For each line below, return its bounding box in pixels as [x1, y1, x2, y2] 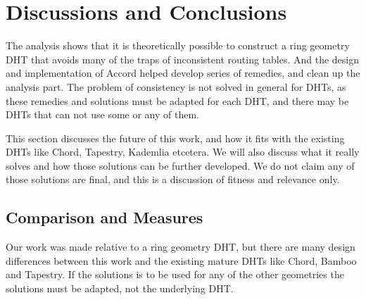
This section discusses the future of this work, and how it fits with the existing [6, 130, 345, 145]
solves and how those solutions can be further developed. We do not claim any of [6, 158, 355, 173]
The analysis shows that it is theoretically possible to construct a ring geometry [6, 38, 350, 53]
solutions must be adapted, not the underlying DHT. [6, 281, 234, 296]
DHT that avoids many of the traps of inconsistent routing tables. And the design [6, 51, 360, 66]
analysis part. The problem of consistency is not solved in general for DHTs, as [6, 79, 346, 94]
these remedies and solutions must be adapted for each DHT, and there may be [6, 93, 349, 108]
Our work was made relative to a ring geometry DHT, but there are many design [6, 239, 355, 254]
